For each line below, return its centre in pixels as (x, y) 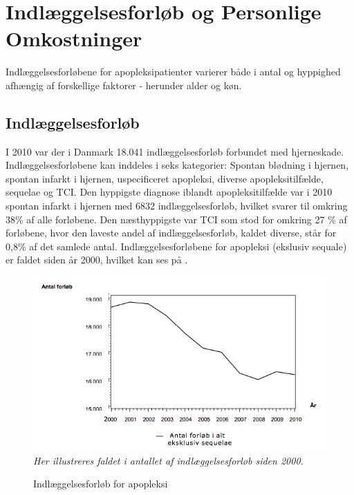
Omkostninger (74, 38)
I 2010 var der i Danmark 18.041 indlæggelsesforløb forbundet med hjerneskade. (175, 151)
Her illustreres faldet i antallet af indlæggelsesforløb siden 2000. (168, 460)
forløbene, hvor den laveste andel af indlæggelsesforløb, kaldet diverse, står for (171, 233)
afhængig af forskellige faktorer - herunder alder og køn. (124, 85)
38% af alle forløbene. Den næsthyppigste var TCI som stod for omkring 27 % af (176, 219)
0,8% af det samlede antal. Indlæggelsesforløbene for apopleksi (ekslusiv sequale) (176, 246)
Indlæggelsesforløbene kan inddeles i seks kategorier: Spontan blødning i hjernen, (177, 165)
